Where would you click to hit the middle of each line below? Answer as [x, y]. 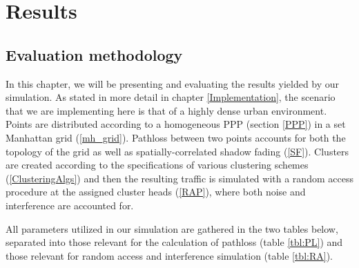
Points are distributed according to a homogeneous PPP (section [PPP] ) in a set [176, 124]
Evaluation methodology [94, 54]
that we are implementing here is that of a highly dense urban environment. [166, 110]
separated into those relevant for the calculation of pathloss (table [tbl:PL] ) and [174, 242]
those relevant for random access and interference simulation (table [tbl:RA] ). [169, 255]
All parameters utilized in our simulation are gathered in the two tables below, [172, 228]
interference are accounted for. [70, 205]
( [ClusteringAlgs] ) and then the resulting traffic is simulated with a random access [179, 178]
